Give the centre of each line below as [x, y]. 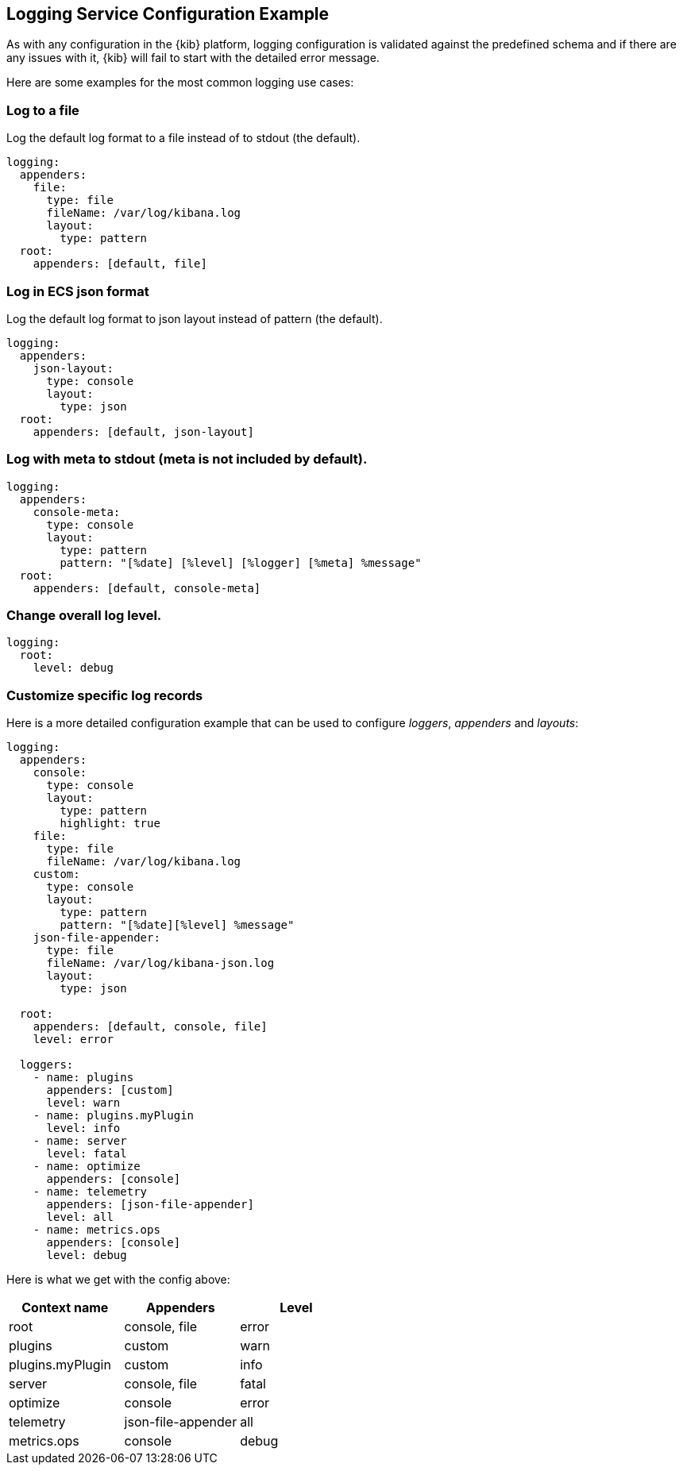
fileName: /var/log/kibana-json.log [160, 963]
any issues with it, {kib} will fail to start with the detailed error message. [193, 58]
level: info [83, 1128]
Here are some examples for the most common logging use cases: [180, 83]
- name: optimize [87, 1167]
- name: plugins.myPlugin [114, 1116]
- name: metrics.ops [96, 1230]
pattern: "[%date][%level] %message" [177, 925]
